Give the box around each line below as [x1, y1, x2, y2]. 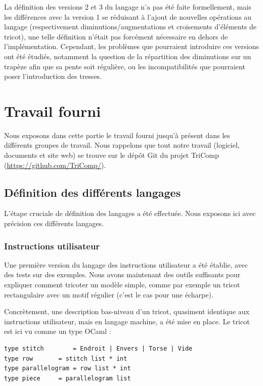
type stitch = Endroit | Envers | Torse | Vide [4, 345, 193, 353]
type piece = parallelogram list [4, 374, 131, 382]
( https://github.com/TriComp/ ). [4, 159, 106, 170]
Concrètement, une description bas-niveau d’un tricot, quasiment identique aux [4, 306, 249, 317]
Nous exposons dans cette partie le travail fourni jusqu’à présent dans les [4, 130, 230, 140]
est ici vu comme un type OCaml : [4, 326, 111, 336]
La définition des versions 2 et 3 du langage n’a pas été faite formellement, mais [4, 2, 251, 12]
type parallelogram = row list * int [4, 365, 131, 372]
